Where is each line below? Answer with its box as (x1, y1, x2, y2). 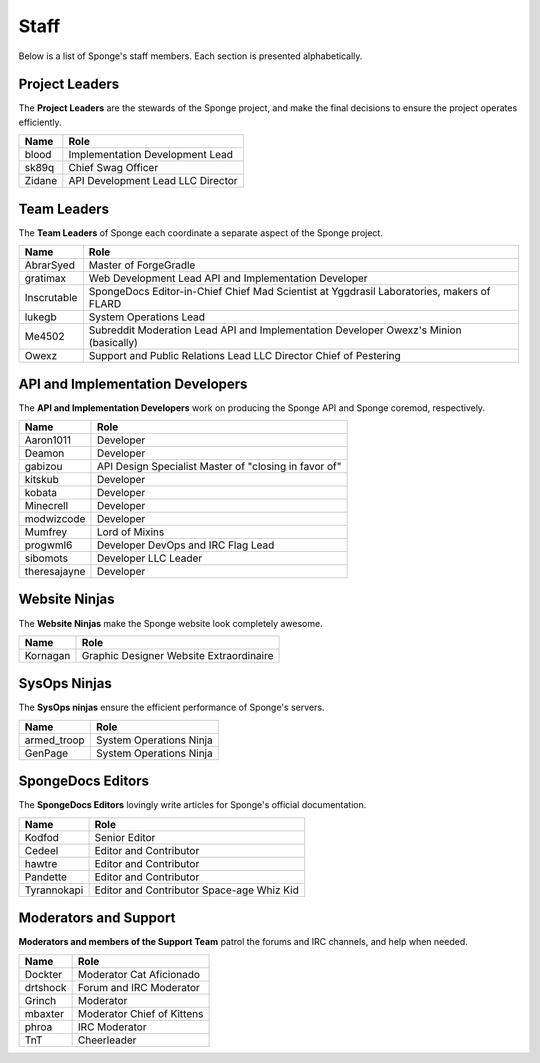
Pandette (24, 870, 68, 884)
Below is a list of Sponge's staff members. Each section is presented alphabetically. (18, 50, 363, 62)
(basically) (88, 336, 139, 350)
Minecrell (24, 499, 69, 513)
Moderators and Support (18, 910, 176, 927)
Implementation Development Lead (68, 148, 234, 162)
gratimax (24, 271, 67, 285)
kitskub (24, 473, 59, 487)
